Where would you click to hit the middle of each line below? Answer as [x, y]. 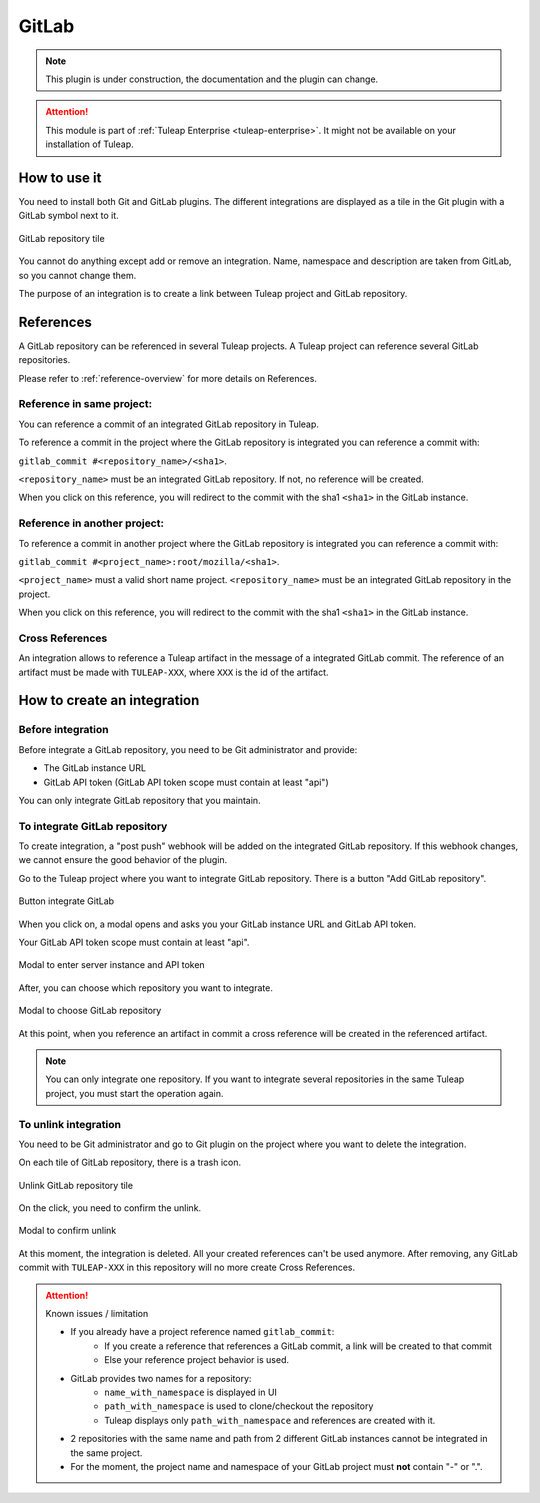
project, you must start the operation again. [134, 1093]
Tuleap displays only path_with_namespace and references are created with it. [270, 1420]
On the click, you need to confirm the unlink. [110, 1208]
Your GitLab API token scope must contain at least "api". [134, 942]
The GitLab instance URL [95, 768]
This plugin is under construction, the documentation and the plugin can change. [212, 79]
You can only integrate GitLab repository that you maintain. [139, 800]
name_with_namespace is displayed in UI [190, 1392]
